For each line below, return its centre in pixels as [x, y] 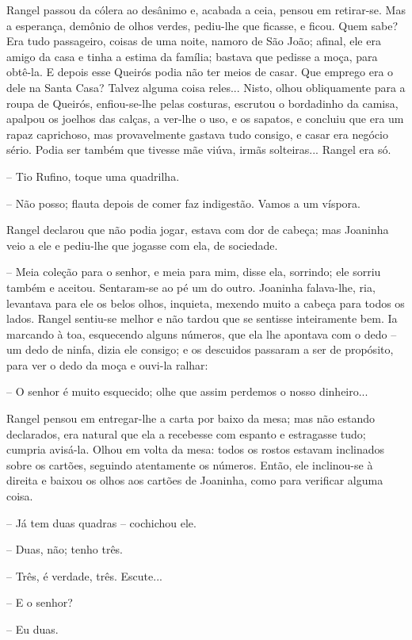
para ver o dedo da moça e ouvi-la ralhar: [107, 364]
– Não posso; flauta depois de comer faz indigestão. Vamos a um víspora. [183, 203]
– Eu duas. [32, 629]
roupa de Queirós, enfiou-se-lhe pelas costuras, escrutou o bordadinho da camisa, [202, 103]
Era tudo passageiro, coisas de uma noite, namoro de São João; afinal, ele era [194, 41]
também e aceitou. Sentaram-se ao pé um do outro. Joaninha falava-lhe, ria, [191, 287]
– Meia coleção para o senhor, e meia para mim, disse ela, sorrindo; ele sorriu [194, 272]
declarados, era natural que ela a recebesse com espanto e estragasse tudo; [186, 433]
